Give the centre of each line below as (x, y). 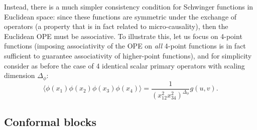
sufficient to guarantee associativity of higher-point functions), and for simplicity (128, 55)
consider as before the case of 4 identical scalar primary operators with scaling (124, 65)
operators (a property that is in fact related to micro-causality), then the (116, 26)
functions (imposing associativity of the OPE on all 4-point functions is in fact (125, 46)
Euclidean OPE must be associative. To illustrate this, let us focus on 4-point (123, 36)
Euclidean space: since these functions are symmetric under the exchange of (120, 16)
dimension (20, 75)
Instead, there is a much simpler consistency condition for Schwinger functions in (129, 6)
